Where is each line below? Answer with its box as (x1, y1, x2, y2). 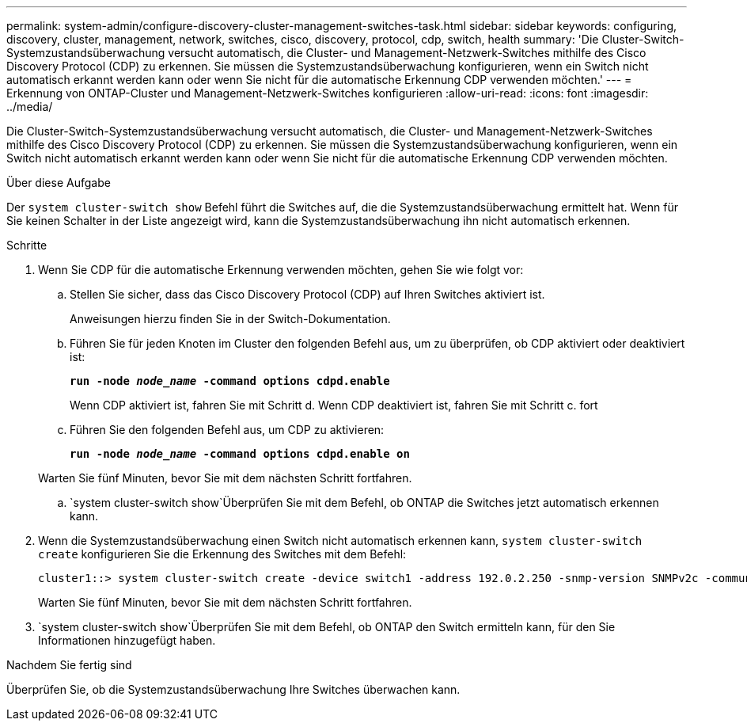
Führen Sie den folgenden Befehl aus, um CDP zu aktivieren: (70, 423, 385, 436)
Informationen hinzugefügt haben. (38, 634, 216, 647)
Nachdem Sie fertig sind (6, 658, 132, 672)
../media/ (6, 100, 53, 113)
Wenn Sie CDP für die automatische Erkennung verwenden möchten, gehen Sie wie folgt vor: (38, 263, 524, 276)
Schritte (6, 238, 47, 252)
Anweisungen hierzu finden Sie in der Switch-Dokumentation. (70, 312, 391, 325)
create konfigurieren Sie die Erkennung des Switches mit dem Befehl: (38, 547, 407, 561)
